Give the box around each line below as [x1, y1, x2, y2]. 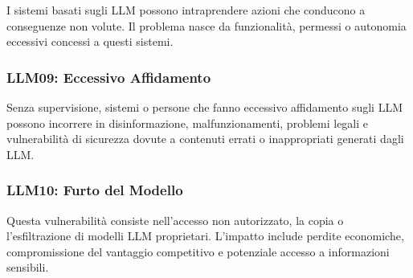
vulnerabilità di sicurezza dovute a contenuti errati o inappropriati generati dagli [6, 130, 404, 147]
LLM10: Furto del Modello [6, 180, 183, 200]
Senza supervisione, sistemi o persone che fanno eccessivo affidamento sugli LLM [6, 99, 403, 115]
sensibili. [6, 259, 49, 276]
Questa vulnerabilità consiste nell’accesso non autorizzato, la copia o [6, 211, 344, 228]
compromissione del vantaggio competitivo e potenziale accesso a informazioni [6, 243, 390, 260]
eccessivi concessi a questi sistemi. [6, 33, 174, 50]
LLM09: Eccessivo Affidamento [6, 67, 211, 87]
